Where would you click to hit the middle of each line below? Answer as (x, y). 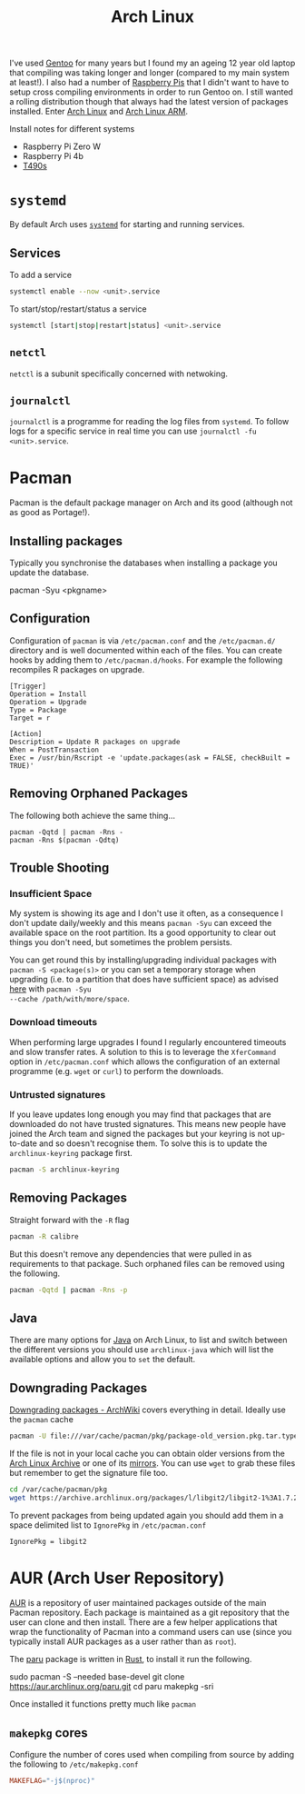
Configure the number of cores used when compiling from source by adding (152, 1755)
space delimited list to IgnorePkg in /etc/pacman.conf (108, 1525)
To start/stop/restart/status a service (78, 309)
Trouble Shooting (59, 868)
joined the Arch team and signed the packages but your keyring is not (140, 1133)
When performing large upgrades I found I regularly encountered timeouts (148, 1042)
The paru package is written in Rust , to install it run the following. (131, 1659)
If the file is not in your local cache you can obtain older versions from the (148, 1453)
